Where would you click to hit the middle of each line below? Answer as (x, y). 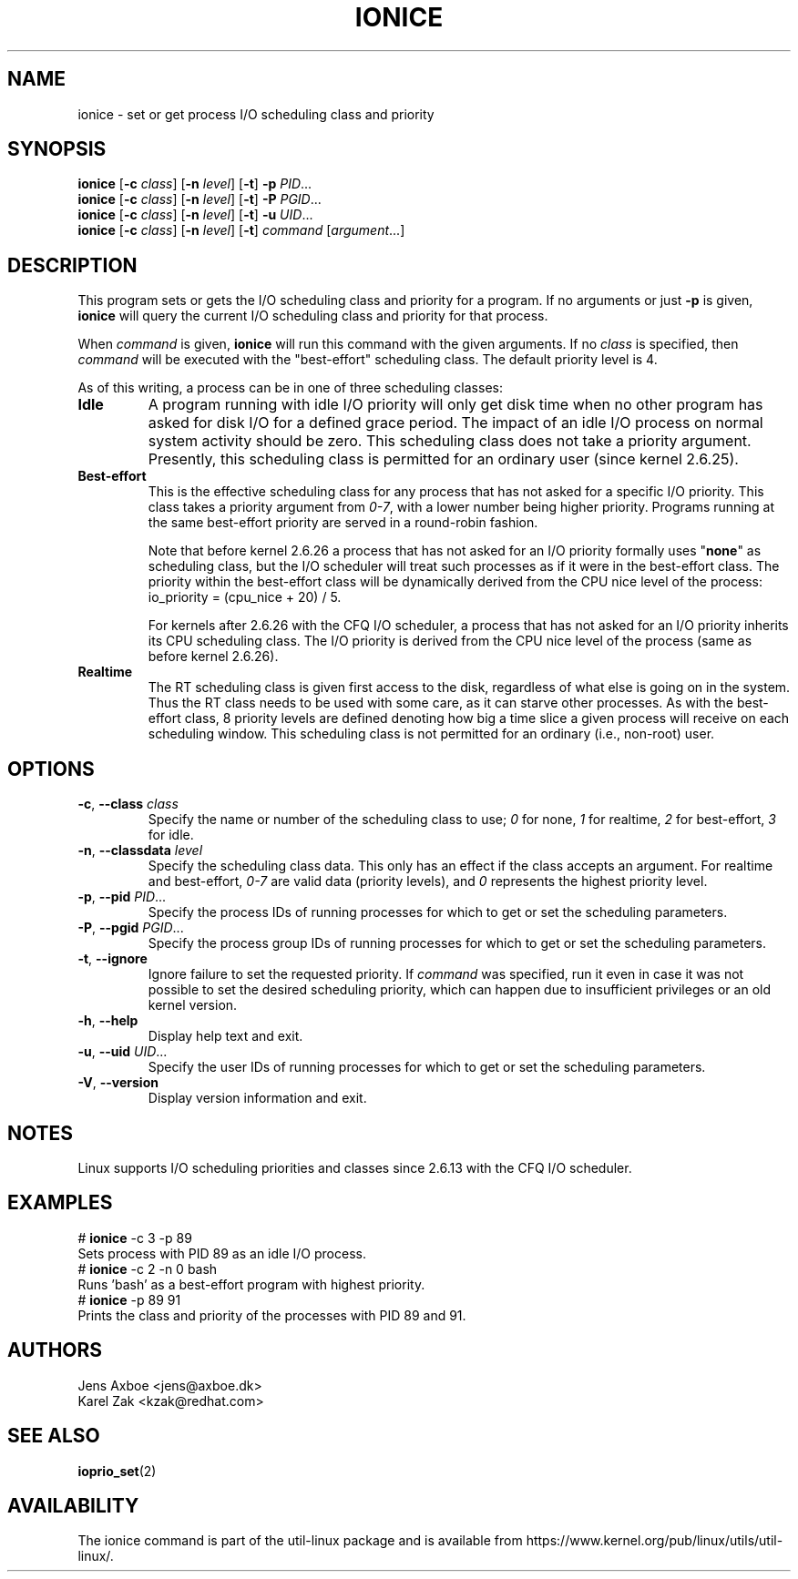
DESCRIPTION (72, 265)
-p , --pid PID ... (122, 897)
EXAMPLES (60, 1203)
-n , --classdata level (140, 851)
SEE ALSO (54, 1436)
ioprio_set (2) (117, 1471)
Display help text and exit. (225, 1036)
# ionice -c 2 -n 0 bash (148, 1268)
